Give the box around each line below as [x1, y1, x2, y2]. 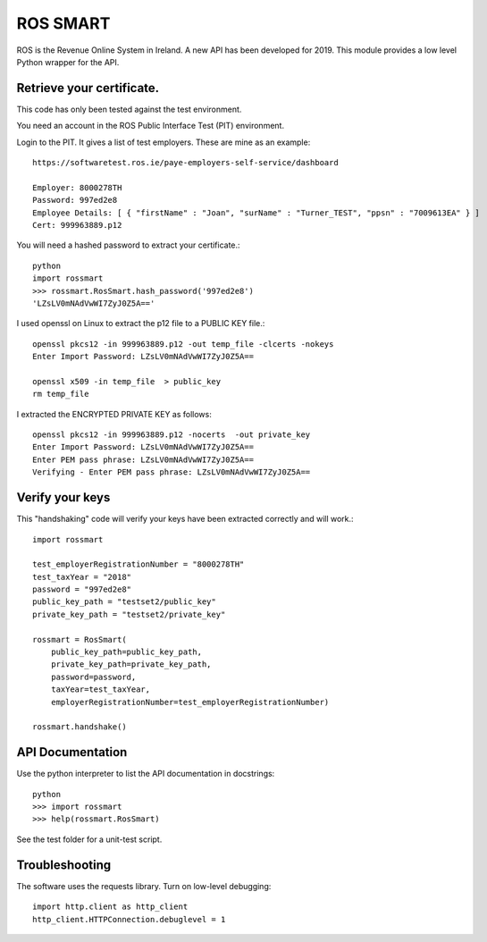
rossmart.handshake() [32, 722, 127, 732]
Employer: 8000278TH [32, 182, 122, 192]
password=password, [50, 671, 137, 682]
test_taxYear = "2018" [32, 572, 132, 582]
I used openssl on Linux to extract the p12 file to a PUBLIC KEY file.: [16, 318, 265, 329]
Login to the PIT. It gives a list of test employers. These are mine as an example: [16, 137, 311, 147]
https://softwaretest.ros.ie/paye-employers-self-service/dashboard [32, 157, 339, 168]
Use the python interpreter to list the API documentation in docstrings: [16, 769, 275, 779]
